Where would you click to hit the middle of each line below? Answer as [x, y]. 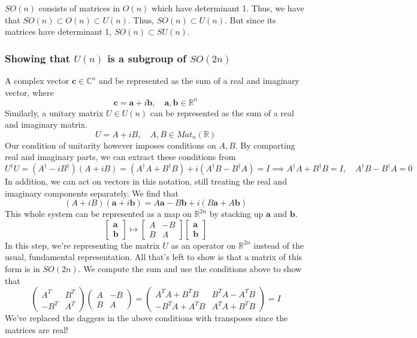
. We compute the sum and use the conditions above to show [190, 269]
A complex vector [37, 80]
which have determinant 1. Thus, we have [228, 8]
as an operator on [203, 245]
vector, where [29, 92]
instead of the [279, 245]
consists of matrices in [79, 8]
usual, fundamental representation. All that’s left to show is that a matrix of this [154, 257]
